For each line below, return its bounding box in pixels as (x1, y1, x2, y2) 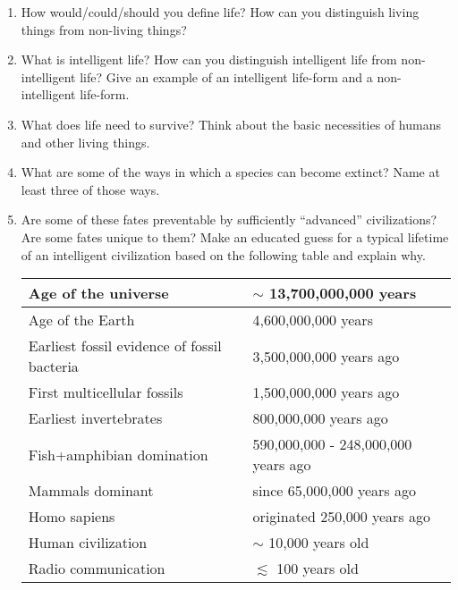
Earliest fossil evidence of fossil (28, 335, 222, 357)
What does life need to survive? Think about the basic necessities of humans (21, 114, 441, 133)
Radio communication (28, 558, 165, 579)
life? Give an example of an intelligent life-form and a (80, 67, 373, 86)
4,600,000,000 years (252, 309, 373, 331)
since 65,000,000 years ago (252, 480, 416, 501)
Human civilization (28, 532, 148, 553)
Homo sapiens (28, 506, 115, 527)
